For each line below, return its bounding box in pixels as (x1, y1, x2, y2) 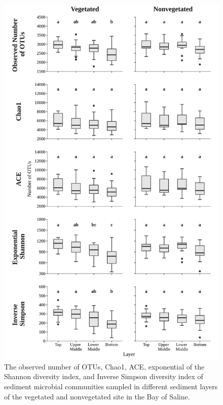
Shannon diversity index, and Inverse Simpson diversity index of (4, 371, 203, 382)
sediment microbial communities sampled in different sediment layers (4, 381, 218, 392)
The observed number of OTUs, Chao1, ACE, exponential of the (4, 361, 205, 372)
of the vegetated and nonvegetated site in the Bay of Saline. (4, 391, 190, 401)
